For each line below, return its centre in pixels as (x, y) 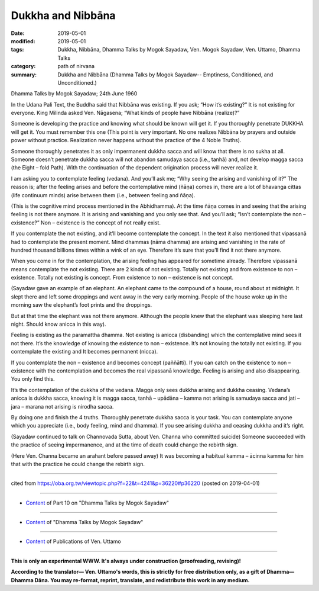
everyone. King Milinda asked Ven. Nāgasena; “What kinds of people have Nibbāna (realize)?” (125, 113)
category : (23, 66)
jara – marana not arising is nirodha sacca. (62, 406)
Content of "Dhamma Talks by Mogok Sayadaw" (84, 522)
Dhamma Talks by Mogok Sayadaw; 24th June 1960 (74, 94)
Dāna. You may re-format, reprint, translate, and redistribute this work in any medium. (142, 580)
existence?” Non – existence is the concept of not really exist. (86, 223)
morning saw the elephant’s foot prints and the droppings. (82, 305)
